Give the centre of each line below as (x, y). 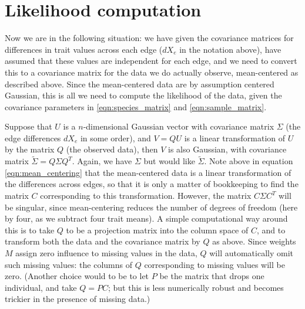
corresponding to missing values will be (214, 264)
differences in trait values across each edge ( (84, 49)
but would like (169, 161)
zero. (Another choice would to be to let (77, 276)
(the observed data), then (112, 149)
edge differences (33, 137)
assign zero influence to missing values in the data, (106, 253)
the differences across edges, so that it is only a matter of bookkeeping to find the (152, 184)
